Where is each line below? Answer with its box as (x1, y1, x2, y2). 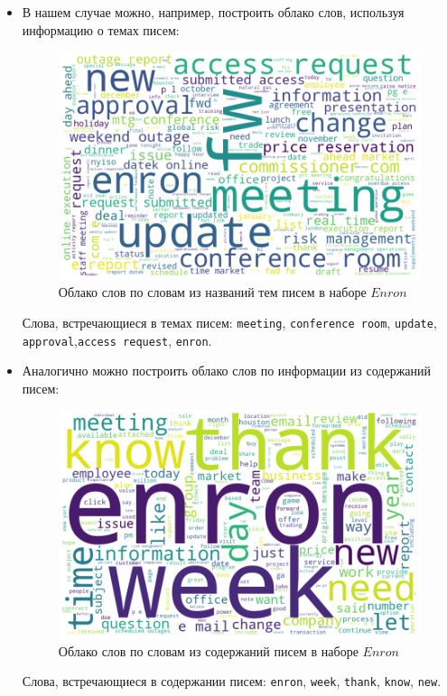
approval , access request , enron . (22, 330, 212, 349)
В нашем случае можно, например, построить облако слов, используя (22, 3, 405, 21)
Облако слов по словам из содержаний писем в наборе (58, 641, 359, 660)
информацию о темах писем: (22, 20, 180, 39)
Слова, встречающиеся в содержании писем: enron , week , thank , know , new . (22, 672, 442, 691)
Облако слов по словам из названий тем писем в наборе (58, 283, 367, 302)
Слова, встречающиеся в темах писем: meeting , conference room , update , (22, 312, 437, 331)
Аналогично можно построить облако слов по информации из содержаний (22, 361, 431, 380)
